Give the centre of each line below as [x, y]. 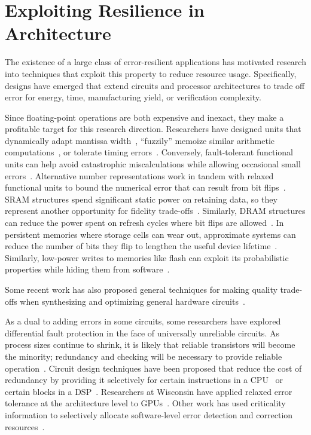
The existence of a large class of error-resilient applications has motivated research [155, 62]
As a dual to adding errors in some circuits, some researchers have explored [143, 321]
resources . [25, 426]
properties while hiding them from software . [87, 269]
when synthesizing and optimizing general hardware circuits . [132, 301]
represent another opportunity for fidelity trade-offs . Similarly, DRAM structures [155, 211]
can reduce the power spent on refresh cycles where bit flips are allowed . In [144, 223]
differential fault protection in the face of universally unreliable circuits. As [142, 333]
